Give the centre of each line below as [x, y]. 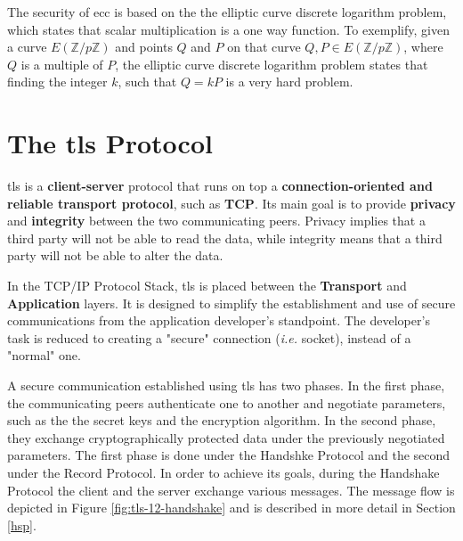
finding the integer [57, 82]
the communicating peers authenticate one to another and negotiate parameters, [227, 402]
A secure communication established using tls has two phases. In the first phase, [226, 385]
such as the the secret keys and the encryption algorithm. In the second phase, [222, 420]
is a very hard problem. [289, 82]
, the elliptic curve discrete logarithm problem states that [272, 64]
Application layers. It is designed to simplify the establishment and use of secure [231, 303]
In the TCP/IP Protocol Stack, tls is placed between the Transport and [207, 286]
